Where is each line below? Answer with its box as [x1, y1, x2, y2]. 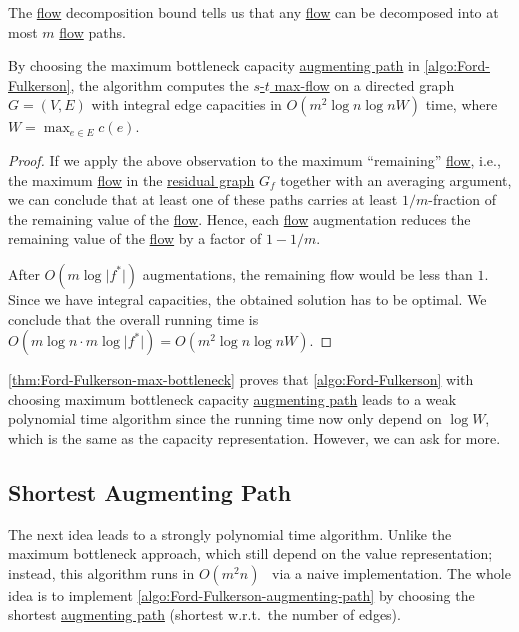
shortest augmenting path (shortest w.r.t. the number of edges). [8, 604, 401, 625]
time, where [425, 94, 498, 115]
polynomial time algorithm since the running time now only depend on [8, 408, 442, 429]
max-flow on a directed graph [274, 74, 455, 95]
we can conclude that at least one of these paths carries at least [8, 189, 398, 210]
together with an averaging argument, [280, 169, 512, 190]
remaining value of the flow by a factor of [8, 228, 262, 249]
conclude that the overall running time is [8, 308, 259, 329]
